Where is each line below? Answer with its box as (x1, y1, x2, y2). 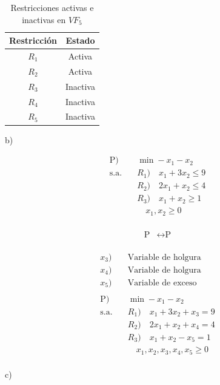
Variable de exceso (127, 278, 197, 287)
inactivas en (22, 13, 66, 26)
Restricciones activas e (10, 1, 94, 13)
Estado (65, 34, 95, 47)
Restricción (9, 34, 57, 47)
